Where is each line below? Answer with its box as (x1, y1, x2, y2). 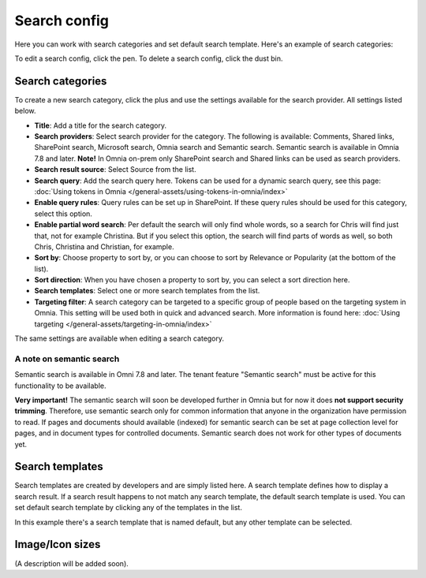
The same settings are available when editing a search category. (14, 334, 225, 343)
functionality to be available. (14, 381, 106, 390)
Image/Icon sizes (14, 538, 101, 551)
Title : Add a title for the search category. (34, 121, 167, 130)
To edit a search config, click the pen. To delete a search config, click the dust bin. (14, 54, 283, 63)
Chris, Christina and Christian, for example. (34, 241, 174, 252)
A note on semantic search (14, 353, 120, 364)
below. (14, 106, 36, 116)
